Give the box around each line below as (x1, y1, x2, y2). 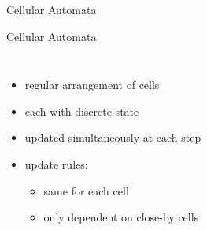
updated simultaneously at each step (24, 129, 201, 146)
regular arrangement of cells (24, 76, 160, 93)
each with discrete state (24, 102, 139, 119)
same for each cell (43, 182, 129, 198)
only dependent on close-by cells (43, 209, 199, 225)
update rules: (24, 155, 88, 172)
